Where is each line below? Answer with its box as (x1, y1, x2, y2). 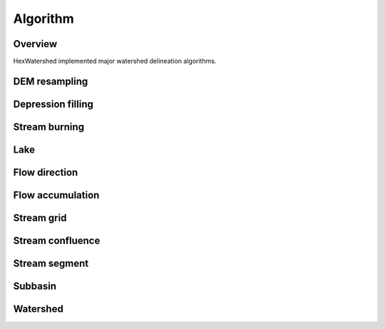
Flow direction (13, 166, 78, 178)
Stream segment (13, 258, 89, 269)
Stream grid (13, 211, 67, 224)
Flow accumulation (13, 189, 100, 201)
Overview (13, 38, 58, 50)
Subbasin (13, 280, 57, 293)
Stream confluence (13, 234, 101, 246)
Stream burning (13, 121, 85, 133)
